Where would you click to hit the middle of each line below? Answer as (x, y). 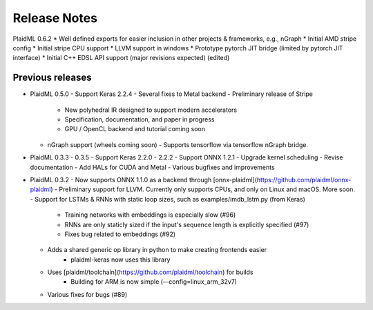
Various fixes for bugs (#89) (87, 294)
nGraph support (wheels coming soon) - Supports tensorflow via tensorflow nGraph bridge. (178, 144)
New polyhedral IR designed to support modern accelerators (151, 110)
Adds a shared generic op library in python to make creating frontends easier (157, 250)
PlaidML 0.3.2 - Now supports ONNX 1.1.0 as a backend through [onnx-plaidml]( (144, 180)
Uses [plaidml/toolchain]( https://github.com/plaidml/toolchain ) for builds (150, 272)
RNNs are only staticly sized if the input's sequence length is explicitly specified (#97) (187, 224)
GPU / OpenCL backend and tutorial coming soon (135, 129)
